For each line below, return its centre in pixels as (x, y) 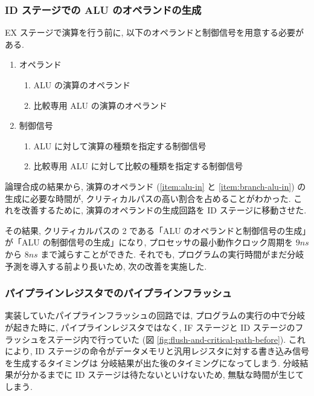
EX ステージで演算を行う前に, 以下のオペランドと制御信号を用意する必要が (154, 32)
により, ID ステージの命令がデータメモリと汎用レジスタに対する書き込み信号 (157, 351)
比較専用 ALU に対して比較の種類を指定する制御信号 (138, 166)
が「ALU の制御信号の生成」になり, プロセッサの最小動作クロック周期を (149, 242)
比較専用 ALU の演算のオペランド (100, 105)
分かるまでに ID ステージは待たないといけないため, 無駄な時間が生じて (163, 375)
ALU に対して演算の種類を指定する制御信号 (120, 145)
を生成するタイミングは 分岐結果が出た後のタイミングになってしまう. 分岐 (152, 362)
